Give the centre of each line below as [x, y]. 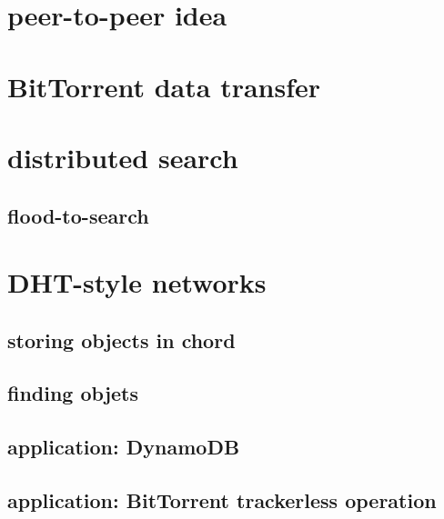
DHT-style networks [137, 282]
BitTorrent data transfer [164, 86]
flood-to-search [78, 215]
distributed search [123, 157]
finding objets [73, 393]
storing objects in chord [121, 339]
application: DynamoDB [124, 447]
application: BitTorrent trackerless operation [222, 500]
